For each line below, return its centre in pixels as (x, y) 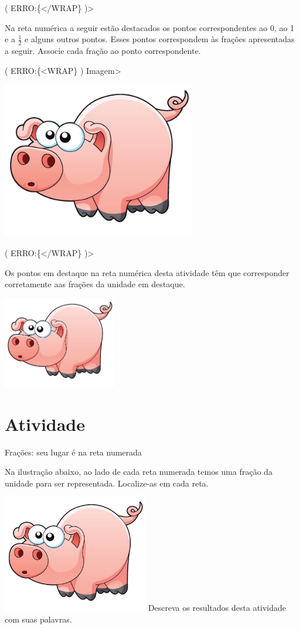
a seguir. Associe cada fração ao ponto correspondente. (103, 51)
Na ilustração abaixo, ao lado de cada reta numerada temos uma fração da (139, 472)
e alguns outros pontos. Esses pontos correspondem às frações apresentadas (160, 39)
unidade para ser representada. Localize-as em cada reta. (107, 483)
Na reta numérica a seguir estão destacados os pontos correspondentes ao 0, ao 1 (149, 27)
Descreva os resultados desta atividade (217, 608)
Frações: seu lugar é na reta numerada (73, 452)
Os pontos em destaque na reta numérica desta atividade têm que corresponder (147, 272)
